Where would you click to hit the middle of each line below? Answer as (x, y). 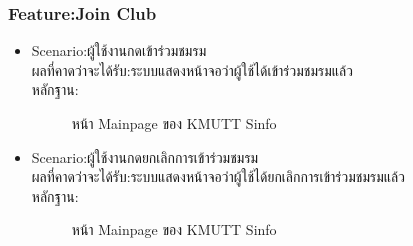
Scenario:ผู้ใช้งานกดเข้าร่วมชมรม (119, 50)
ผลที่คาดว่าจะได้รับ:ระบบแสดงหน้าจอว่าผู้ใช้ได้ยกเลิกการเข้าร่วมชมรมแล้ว (218, 176)
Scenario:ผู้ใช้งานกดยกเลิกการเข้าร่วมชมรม (145, 156)
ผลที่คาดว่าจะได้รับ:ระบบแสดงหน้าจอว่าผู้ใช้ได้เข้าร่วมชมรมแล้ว (192, 69)
